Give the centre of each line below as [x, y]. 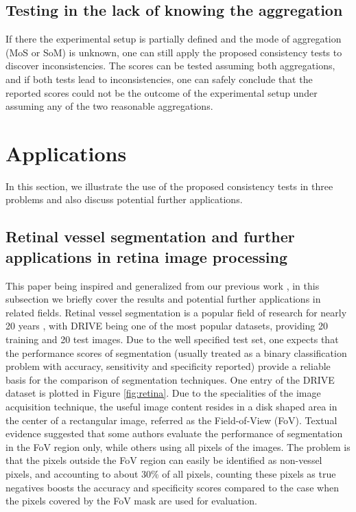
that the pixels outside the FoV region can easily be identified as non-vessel [164, 460]
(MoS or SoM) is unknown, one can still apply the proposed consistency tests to [174, 52]
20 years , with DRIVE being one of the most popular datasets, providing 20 [167, 326]
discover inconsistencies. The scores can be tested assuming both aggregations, [170, 66]
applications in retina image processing [146, 256]
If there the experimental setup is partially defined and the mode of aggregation [174, 39]
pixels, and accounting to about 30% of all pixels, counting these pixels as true [171, 473]
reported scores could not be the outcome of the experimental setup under [162, 92]
